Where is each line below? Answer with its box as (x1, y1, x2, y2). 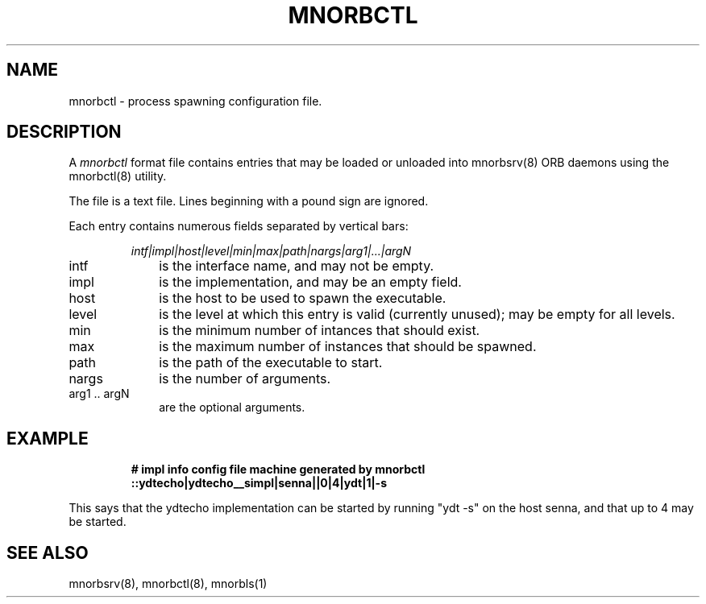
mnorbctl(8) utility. (69, 169, 167, 184)
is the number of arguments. (159, 370, 331, 387)
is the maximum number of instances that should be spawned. (159, 338, 537, 355)
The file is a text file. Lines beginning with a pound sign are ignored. (69, 194, 429, 209)
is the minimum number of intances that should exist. (159, 322, 480, 339)
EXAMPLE (6, 428, 89, 449)
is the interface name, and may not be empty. (159, 258, 434, 275)
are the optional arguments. (159, 400, 305, 415)
